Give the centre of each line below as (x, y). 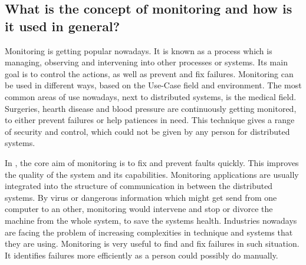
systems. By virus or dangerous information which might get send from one (141, 197)
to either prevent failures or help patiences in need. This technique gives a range (150, 120)
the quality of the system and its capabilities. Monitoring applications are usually (152, 174)
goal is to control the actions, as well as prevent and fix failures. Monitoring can (149, 73)
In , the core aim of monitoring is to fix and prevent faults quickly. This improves (152, 162)
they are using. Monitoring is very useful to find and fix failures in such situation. (152, 244)
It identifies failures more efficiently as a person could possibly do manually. (142, 255)
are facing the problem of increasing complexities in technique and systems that (149, 232)
